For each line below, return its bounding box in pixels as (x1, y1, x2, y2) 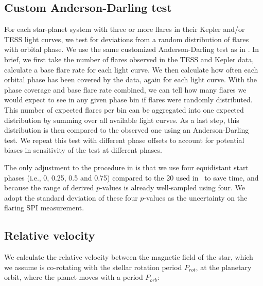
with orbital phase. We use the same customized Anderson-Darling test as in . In (4, 44, 259, 55)
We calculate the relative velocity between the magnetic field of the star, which (4, 252, 253, 262)
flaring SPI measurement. (4, 202, 84, 213)
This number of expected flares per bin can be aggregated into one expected (4, 104, 244, 115)
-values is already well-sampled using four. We (100, 182, 246, 193)
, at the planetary (196, 261, 252, 272)
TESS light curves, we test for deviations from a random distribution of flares (4, 33, 249, 44)
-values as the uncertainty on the (144, 192, 248, 203)
